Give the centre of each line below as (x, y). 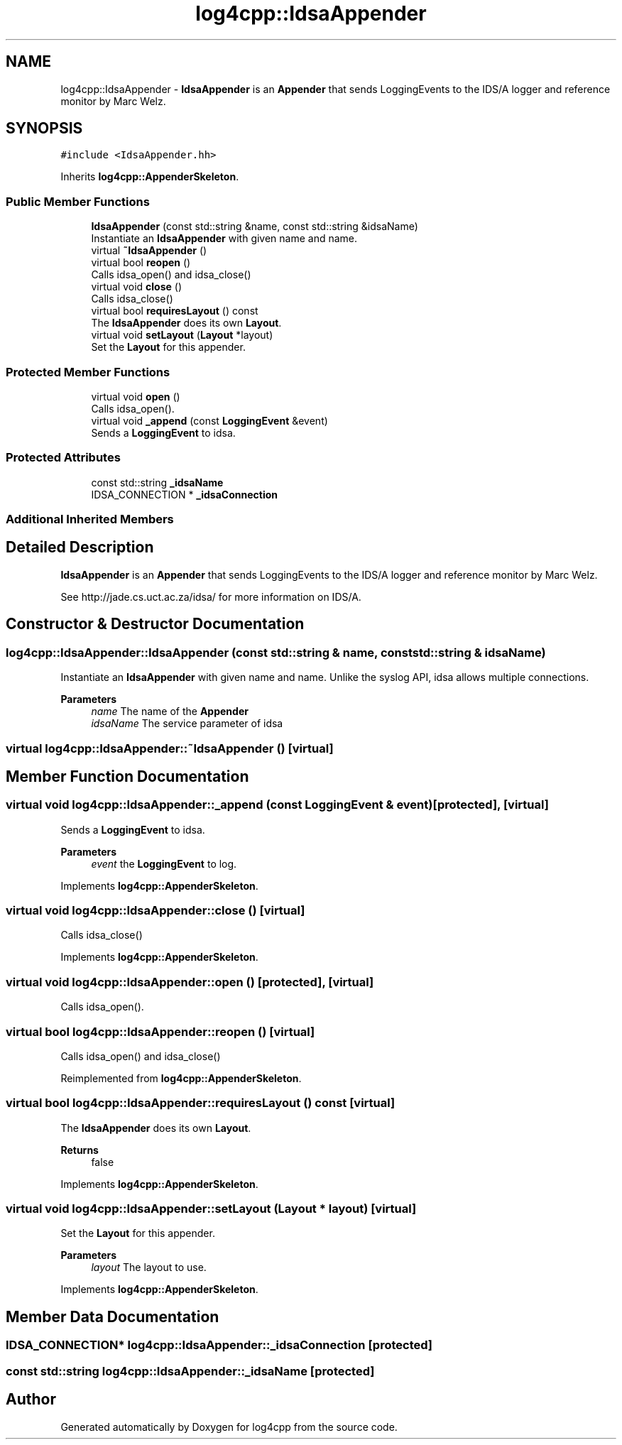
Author (31, 1400)
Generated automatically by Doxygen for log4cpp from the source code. (229, 1427)
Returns (80, 1150)
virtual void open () (136, 396)
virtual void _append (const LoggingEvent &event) (209, 420)
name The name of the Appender (170, 711)
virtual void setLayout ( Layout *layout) (182, 335)
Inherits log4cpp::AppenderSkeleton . (150, 177)
